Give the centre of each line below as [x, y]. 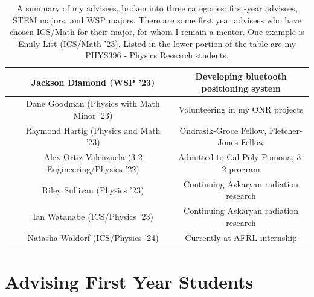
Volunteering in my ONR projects [241, 109]
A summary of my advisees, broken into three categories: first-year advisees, [157, 8]
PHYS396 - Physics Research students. [157, 55]
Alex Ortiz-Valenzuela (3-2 [93, 157]
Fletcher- [286, 130]
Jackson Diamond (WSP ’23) [93, 82]
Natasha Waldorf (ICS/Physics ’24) [93, 237]
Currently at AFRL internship [241, 237]
